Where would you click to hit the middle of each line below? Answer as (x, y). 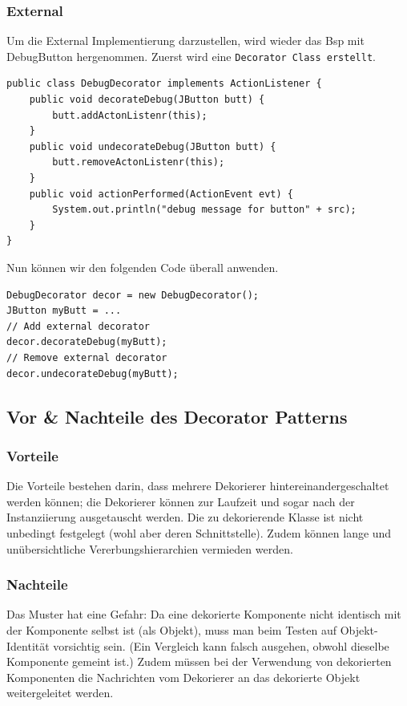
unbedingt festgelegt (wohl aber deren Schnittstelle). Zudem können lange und (199, 532)
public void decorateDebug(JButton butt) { (147, 100)
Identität (28, 645)
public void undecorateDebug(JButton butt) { (153, 146)
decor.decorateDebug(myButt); (87, 342)
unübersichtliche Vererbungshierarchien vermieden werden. (150, 548)
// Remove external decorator (87, 357)
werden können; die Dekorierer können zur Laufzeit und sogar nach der (181, 501)
